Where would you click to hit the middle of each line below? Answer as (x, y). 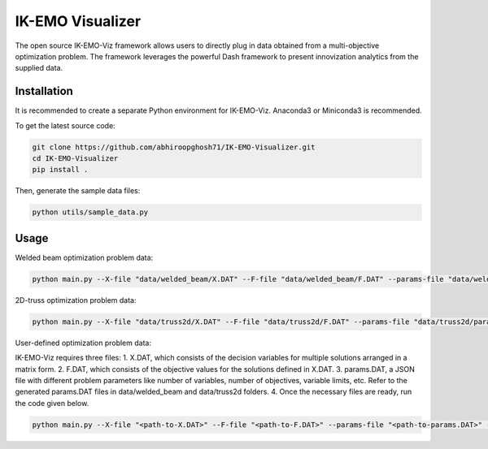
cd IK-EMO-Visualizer (75, 158)
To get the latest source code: (65, 125)
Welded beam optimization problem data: (84, 257)
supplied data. (39, 68)
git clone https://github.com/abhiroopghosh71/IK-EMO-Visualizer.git (174, 147)
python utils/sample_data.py (90, 212)
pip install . (60, 170)
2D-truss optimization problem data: (76, 300)
